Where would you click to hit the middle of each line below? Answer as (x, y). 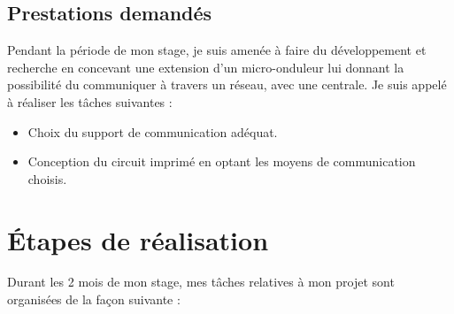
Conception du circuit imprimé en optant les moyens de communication (222, 161)
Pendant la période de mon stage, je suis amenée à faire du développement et (217, 50)
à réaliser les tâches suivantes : (90, 101)
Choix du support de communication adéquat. (153, 131)
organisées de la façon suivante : (94, 299)
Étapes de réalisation (138, 239)
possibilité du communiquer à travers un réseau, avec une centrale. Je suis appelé (227, 84)
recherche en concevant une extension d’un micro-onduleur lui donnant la (206, 67)
